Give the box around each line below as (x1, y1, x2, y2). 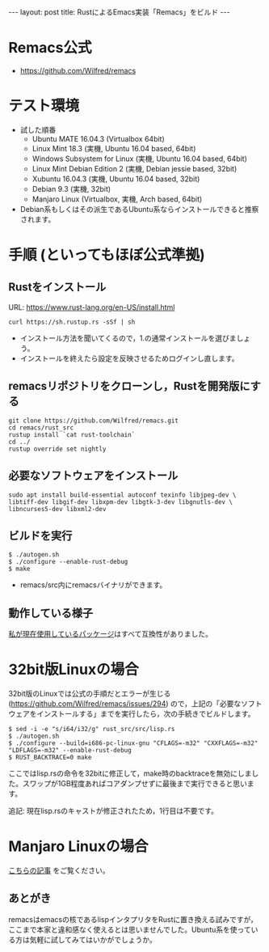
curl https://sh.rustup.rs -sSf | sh (8, 318, 136, 326)
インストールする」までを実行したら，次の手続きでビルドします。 (36, 709, 255, 719)
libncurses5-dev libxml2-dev (8, 505, 107, 513)
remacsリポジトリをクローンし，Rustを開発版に (8, 379, 250, 393)
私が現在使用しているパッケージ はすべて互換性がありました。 (8, 629, 212, 639)
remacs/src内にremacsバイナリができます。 (19, 580, 167, 590)
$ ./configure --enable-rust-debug (8, 558, 128, 566)
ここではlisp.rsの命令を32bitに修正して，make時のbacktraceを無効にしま (8, 768, 252, 778)
